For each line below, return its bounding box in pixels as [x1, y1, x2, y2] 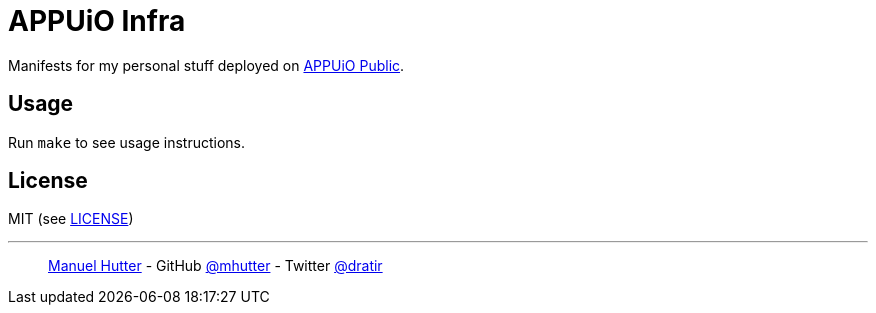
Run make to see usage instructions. [8, 133, 246, 151]
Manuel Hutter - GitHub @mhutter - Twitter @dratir [48, 257, 383, 275]
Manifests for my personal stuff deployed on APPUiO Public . [8, 56, 405, 74]
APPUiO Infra [8, 4, 186, 38]
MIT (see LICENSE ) [8, 210, 134, 228]
